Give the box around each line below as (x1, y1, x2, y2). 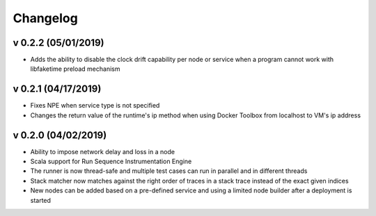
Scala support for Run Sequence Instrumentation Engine (30, 157, 192, 166)
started (30, 196, 52, 204)
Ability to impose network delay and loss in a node (30, 147, 175, 156)
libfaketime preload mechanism (30, 65, 120, 73)
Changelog (13, 10, 78, 26)
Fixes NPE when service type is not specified (30, 101, 160, 110)
